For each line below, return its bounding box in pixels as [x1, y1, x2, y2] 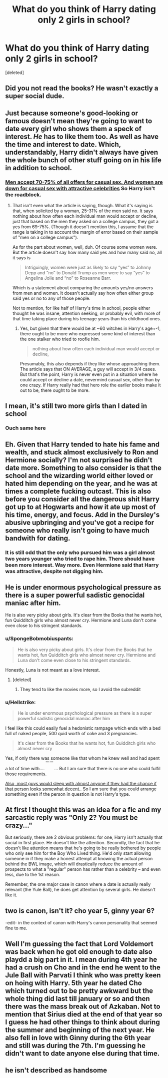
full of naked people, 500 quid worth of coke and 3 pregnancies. [5, 731, 138, 737]
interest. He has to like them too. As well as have [5, 132, 159, 141]
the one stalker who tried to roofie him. [19, 336, 100, 342]
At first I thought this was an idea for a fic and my [5, 806, 161, 814]
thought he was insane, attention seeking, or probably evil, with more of [12, 310, 161, 316]
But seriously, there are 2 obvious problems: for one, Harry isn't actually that [5, 834, 162, 840]
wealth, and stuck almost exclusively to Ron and [5, 448, 158, 456]
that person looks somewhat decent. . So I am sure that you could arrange [5, 786, 156, 792]
